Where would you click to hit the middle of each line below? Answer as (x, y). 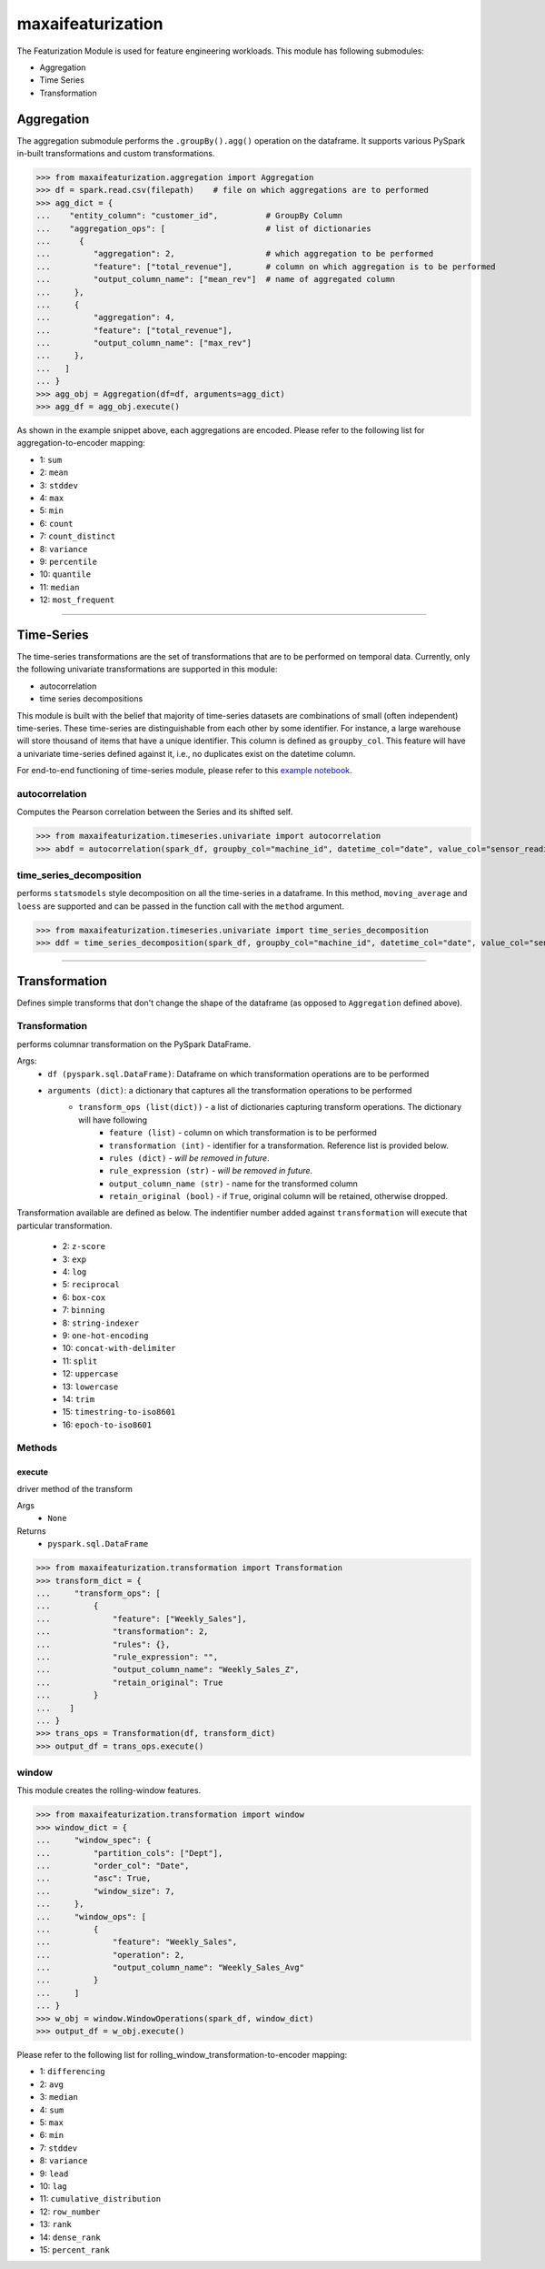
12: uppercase (90, 1374)
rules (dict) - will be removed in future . (189, 1158)
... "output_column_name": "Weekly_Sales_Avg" (170, 1968)
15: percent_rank (75, 2249)
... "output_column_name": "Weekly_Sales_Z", (168, 1670)
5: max (51, 2122)
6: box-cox (84, 1297)
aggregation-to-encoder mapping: (81, 443)
